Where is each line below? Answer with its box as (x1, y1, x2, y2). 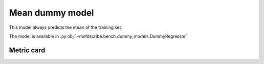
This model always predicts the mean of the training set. (9, 24, 122, 30)
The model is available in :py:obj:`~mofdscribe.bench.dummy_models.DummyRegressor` (9, 33, 188, 39)
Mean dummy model (9, 7, 94, 18)
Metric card (9, 46, 45, 54)
